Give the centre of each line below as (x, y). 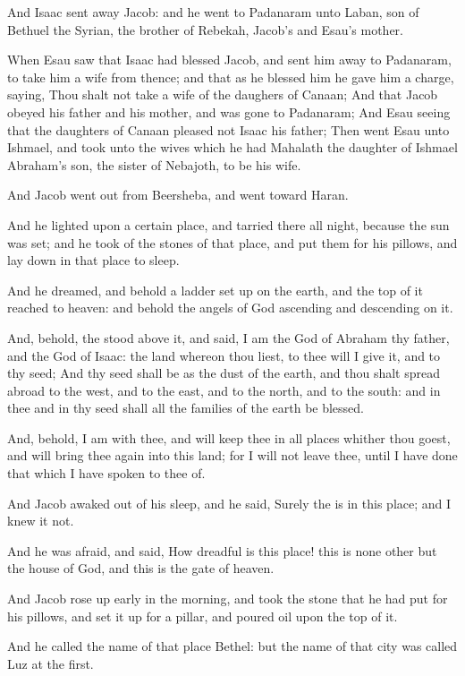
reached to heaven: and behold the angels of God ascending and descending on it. (230, 308)
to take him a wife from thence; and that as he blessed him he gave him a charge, (231, 77)
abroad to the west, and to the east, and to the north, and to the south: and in (224, 390)
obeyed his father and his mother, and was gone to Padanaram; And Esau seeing (229, 111)
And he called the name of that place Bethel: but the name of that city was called (232, 646)
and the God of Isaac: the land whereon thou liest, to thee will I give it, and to (224, 355)
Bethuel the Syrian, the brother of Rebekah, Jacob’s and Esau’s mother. (205, 29)
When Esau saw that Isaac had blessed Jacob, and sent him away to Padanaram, (229, 60)
